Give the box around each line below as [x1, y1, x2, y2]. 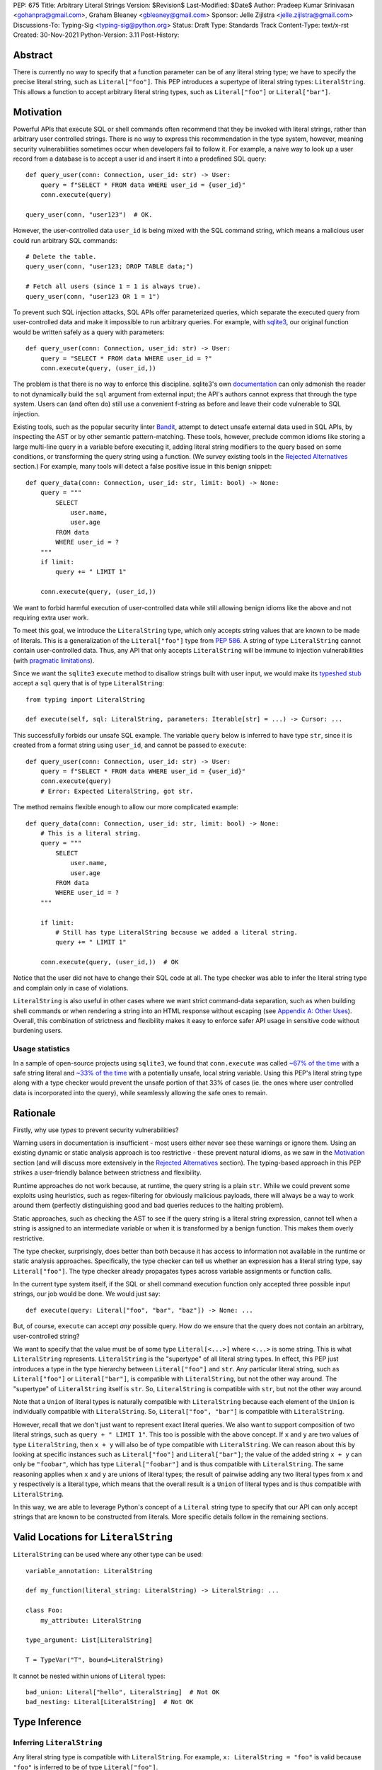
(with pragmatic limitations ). [13, 656, 95, 665]
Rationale [13, 1107, 56, 1119]
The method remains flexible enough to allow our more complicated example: [13, 803, 238, 811]
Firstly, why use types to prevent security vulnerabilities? [13, 1126, 180, 1134]
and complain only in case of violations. [13, 983, 129, 992]
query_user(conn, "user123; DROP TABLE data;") [25, 263, 194, 270]
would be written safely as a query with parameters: [13, 328, 165, 336]
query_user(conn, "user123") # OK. [25, 210, 153, 219]
